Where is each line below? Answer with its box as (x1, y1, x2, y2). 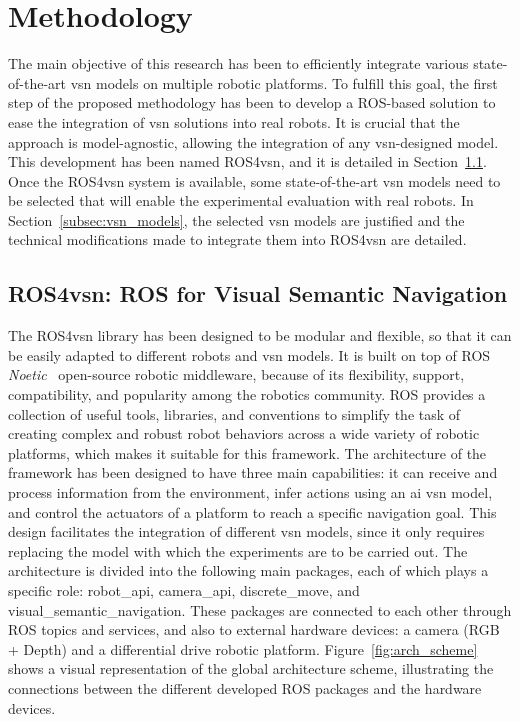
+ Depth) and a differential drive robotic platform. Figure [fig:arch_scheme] (8, 638, 478, 659)
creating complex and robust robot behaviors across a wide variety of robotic (8, 423, 480, 444)
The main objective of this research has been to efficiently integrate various (8, 53, 469, 74)
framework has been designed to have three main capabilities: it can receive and (8, 462, 498, 483)
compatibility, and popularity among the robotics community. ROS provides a (8, 384, 486, 405)
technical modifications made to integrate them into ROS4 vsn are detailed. (8, 229, 467, 250)
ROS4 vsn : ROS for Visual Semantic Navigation (8, 278, 508, 309)
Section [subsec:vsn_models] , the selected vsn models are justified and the (8, 209, 465, 230)
